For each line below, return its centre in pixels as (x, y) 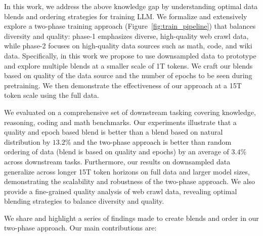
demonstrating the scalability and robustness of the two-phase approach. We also (130, 181)
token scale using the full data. (52, 95)
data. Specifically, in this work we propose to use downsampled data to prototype (130, 55)
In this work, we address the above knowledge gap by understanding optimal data (131, 6)
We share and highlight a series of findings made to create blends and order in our (131, 218)
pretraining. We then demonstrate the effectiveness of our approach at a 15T (123, 85)
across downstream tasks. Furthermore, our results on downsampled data (117, 161)
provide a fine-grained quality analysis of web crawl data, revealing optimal (121, 191)
